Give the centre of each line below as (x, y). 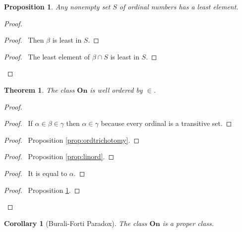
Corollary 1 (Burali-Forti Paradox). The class (76, 223)
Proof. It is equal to (36, 173)
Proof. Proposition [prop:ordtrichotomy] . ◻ (72, 140)
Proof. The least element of (47, 56)
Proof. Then (24, 40)
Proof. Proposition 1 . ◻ (42, 190)
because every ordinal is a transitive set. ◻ (166, 123)
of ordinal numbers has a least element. (179, 6)
